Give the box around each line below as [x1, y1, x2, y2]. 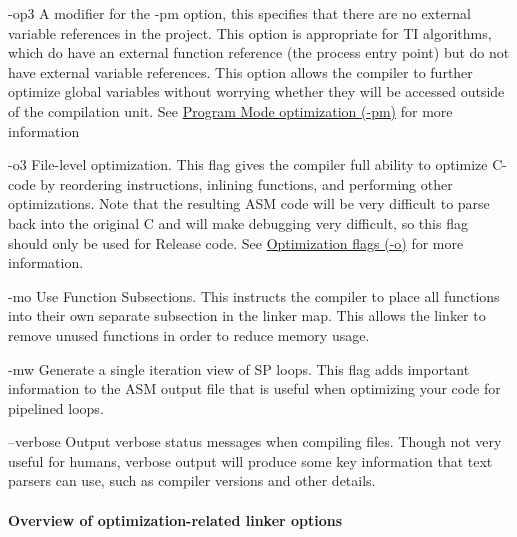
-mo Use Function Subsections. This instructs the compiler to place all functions [8, 285, 500, 306]
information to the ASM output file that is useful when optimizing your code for [8, 378, 501, 399]
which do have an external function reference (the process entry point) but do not [8, 42, 510, 63]
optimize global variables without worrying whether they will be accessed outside [8, 81, 505, 102]
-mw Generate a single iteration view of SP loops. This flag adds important [8, 358, 470, 379]
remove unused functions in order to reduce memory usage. [8, 324, 370, 345]
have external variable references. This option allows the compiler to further [8, 61, 473, 82]
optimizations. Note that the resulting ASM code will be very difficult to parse [8, 193, 490, 214]
